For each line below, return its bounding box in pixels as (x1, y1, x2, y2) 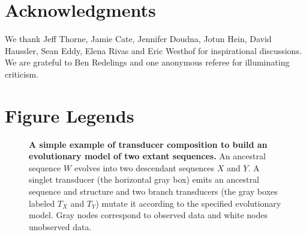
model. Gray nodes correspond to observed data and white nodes (29, 209, 268, 221)
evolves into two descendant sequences (74, 161, 215, 174)
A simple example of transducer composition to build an (29, 138, 268, 150)
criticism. (5, 67, 39, 80)
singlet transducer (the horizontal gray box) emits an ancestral (29, 173, 259, 186)
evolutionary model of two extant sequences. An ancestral (29, 150, 266, 162)
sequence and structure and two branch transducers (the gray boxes (29, 185, 278, 197)
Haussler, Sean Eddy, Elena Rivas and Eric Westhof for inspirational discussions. (5, 44, 302, 56)
